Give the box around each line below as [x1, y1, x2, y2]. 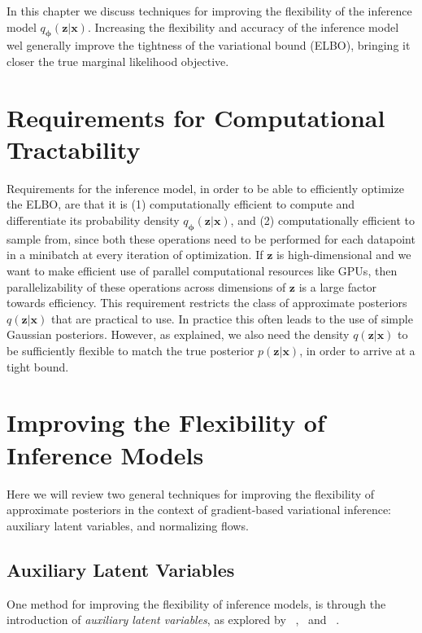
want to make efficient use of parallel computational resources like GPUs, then [7, 262, 398, 279]
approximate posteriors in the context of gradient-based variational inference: [7, 501, 391, 518]
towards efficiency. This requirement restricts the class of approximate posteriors [7, 294, 407, 311]
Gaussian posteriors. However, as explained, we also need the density [7, 326, 350, 343]
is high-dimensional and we [276, 246, 411, 263]
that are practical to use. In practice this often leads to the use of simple [50, 310, 413, 327]
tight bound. [7, 358, 69, 375]
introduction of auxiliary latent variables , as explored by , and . [7, 611, 340, 628]
